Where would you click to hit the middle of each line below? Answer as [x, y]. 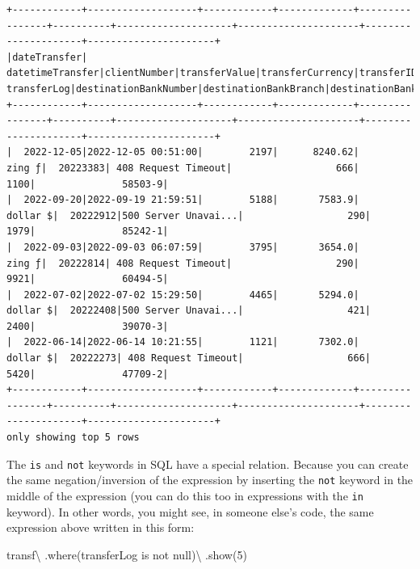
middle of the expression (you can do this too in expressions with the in [185, 495]
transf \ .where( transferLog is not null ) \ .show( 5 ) [127, 554]
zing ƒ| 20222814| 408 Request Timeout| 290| [183, 263]
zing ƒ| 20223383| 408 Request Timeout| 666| [183, 168]
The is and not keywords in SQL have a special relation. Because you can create [208, 464]
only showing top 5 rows [73, 438]
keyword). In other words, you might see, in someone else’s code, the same [190, 511]
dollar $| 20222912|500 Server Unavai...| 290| [189, 215]
